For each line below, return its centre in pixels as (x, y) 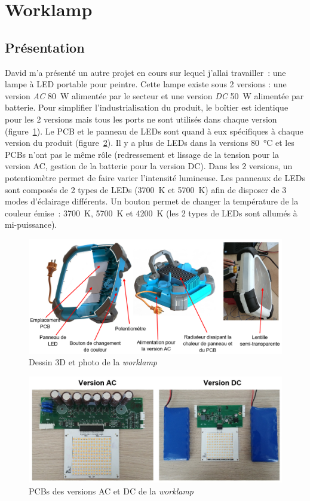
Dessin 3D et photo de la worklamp (93, 362)
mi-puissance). (31, 224)
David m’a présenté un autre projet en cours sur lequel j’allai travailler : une (145, 72)
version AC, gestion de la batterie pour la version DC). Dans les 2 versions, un (149, 166)
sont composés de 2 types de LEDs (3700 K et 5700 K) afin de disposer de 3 (146, 189)
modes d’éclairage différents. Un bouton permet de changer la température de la (152, 201)
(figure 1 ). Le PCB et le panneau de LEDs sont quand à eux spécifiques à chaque (154, 131)
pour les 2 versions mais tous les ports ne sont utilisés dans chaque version (141, 119)
